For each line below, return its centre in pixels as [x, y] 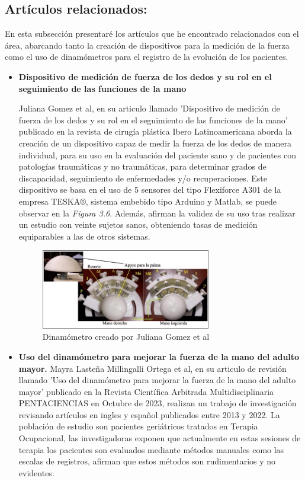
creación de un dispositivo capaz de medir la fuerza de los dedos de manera [155, 143]
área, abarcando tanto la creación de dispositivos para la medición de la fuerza [147, 45]
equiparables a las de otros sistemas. [84, 236]
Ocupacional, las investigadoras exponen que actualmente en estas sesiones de [160, 438]
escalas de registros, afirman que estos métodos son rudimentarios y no [147, 461]
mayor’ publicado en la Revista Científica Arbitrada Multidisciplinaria [146, 391]
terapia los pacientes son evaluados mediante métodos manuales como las [151, 449]
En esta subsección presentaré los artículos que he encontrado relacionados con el [152, 34]
